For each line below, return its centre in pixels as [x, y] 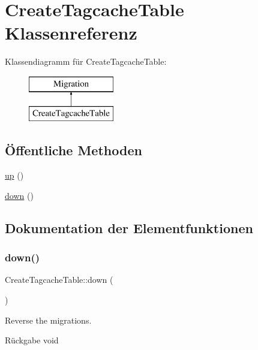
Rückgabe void [32, 340]
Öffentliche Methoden [73, 150]
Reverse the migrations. [48, 320]
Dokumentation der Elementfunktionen [129, 227]
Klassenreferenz [71, 33]
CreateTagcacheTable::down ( [59, 280]
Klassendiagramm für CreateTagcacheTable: [86, 61]
